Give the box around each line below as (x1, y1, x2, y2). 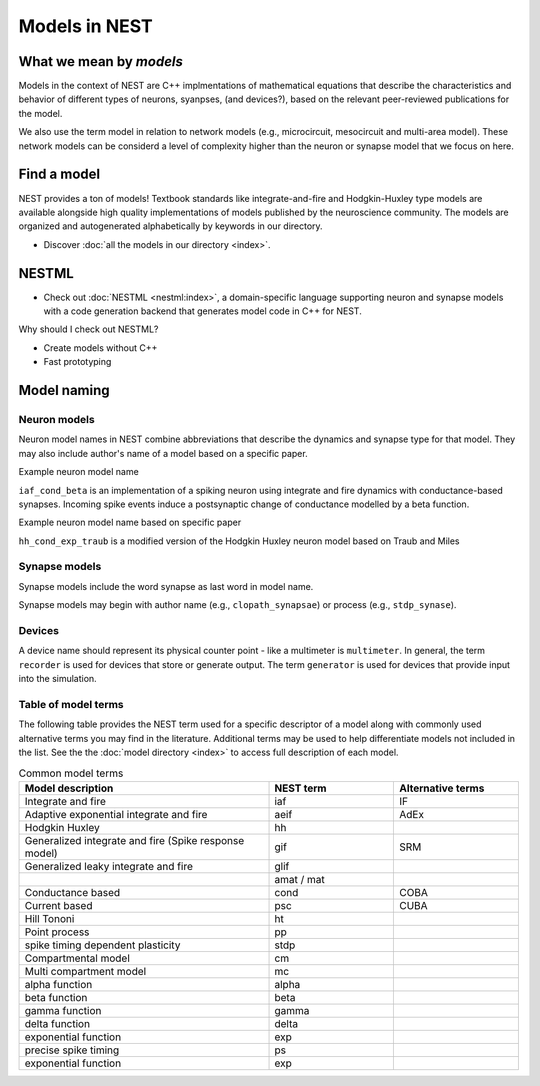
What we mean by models (18, 53, 184, 70)
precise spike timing (24, 1043, 120, 1057)
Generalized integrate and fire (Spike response (24, 833, 245, 847)
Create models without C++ (43, 341, 158, 354)
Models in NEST (18, 15, 154, 37)
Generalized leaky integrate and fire (24, 859, 194, 873)
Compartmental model (24, 951, 130, 965)
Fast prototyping (43, 356, 112, 368)
